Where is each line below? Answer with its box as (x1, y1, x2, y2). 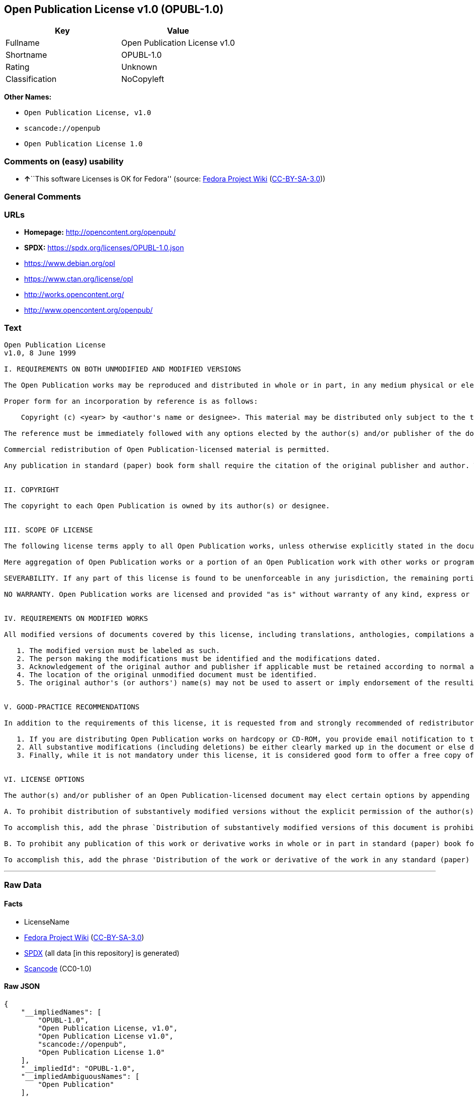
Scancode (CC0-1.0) (24, 964, 92, 973)
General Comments (4, 191, 81, 202)
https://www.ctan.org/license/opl (24, 275, 133, 284)
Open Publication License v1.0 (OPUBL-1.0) (4, 3, 224, 16)
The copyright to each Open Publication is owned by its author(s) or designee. (4, 502, 330, 510)
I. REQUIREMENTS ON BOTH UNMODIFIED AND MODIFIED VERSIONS (4, 365, 242, 374)
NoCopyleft (121, 74, 164, 84)
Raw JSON (4, 982, 40, 991)
